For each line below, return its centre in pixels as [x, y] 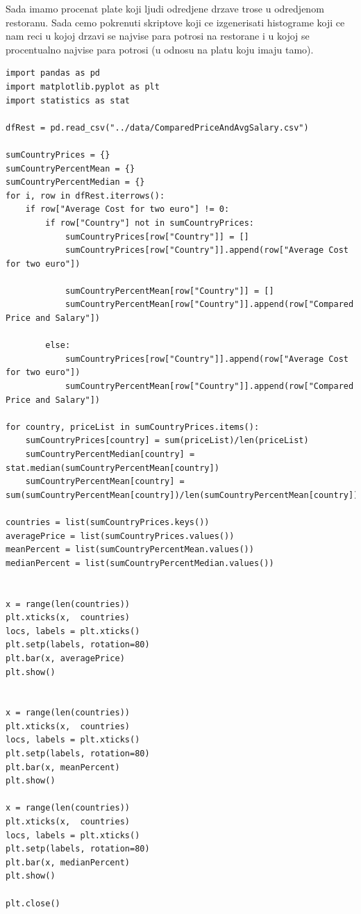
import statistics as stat [68, 100]
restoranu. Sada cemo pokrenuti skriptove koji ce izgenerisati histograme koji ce [175, 22]
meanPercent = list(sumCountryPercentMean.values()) [130, 550]
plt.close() [33, 903]
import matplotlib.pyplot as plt [83, 86]
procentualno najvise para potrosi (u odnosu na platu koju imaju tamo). [160, 49]
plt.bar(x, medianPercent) [68, 862]
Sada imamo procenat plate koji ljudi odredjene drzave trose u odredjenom [165, 8]
